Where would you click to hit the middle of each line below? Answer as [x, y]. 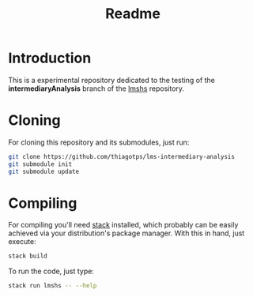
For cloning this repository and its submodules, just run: [99, 142]
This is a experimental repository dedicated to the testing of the [112, 80]
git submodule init [40, 164]
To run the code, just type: [51, 271]
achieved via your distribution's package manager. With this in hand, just [126, 233]
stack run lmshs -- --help [53, 286]
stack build [28, 256]
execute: [23, 242]
